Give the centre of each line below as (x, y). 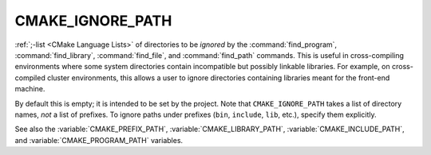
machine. (30, 89)
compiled (30, 77)
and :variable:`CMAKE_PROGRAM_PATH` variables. (99, 140)
